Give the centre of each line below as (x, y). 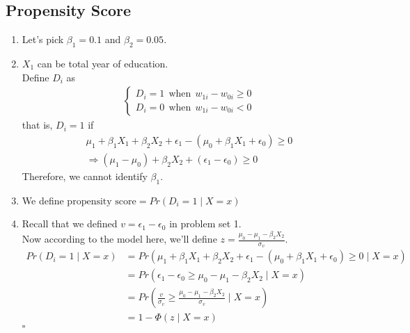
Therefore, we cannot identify (85, 176)
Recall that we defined (70, 224)
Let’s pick (43, 39)
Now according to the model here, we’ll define (119, 239)
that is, (37, 125)
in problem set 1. (205, 224)
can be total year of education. (103, 63)
